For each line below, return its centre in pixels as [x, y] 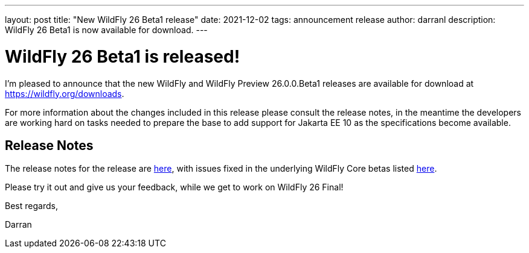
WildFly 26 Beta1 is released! [123, 56]
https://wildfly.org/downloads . [65, 93]
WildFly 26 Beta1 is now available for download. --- [106, 30]
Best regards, [31, 206]
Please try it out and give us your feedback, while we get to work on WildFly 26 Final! [174, 187]
